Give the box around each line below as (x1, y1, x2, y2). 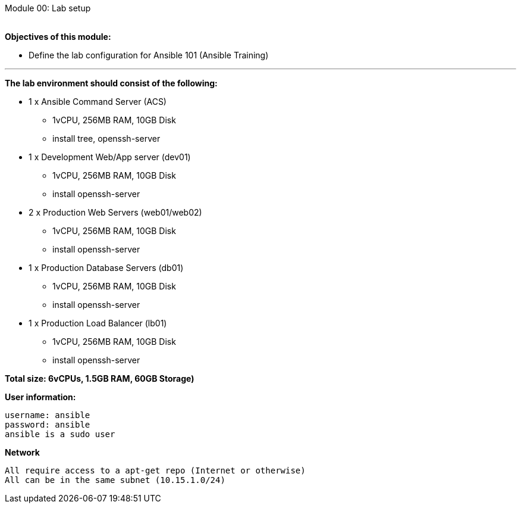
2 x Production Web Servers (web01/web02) (29, 207, 202, 217)
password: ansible (5, 420, 90, 429)
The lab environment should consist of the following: (5, 78, 218, 88)
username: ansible (5, 410, 90, 420)
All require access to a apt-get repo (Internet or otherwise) (5, 466, 306, 475)
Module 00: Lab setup (5, 3, 91, 13)
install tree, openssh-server (52, 133, 161, 144)
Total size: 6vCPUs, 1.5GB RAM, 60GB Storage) (5, 373, 194, 384)
